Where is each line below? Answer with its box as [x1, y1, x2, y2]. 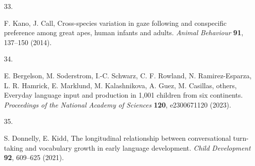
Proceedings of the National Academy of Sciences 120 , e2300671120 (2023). [4, 99, 231, 110]
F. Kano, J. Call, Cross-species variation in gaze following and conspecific [4, 17, 227, 28]
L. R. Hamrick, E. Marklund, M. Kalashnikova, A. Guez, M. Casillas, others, [4, 80, 237, 90]
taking [4, 142, 23, 153]
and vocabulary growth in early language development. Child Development [25, 142, 251, 153]
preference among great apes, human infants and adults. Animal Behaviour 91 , [4, 27, 244, 38]
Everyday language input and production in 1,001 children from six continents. [4, 90, 243, 100]
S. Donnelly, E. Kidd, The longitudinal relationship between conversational [4, 132, 231, 143]
